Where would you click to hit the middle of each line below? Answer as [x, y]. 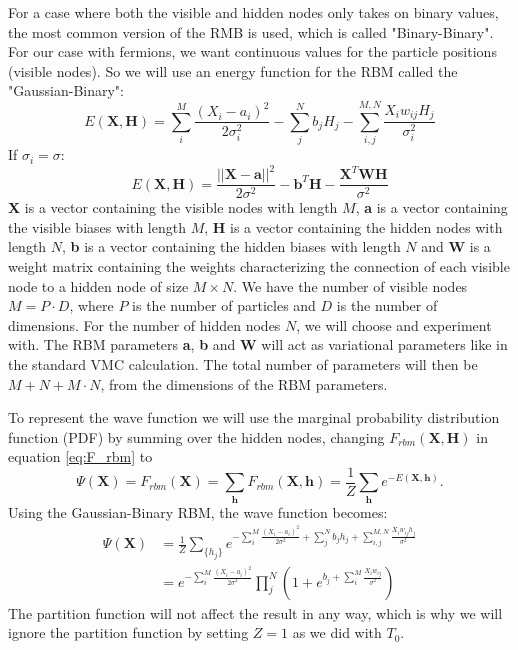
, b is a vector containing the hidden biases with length [231, 246]
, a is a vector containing [431, 207]
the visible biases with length [97, 226]
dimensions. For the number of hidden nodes [144, 324]
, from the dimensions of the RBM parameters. [244, 383]
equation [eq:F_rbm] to [80, 456]
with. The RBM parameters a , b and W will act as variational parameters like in [258, 344]
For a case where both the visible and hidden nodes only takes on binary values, [253, 12]
